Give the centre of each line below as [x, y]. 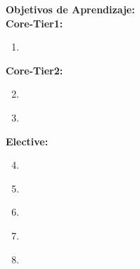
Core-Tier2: [34, 70]
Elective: [27, 141]
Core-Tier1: [34, 23]
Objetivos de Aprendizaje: [70, 9]
